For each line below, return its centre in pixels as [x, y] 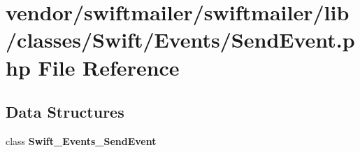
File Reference [109, 67]
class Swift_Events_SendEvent [81, 140]
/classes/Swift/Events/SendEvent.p [180, 40]
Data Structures [65, 112]
